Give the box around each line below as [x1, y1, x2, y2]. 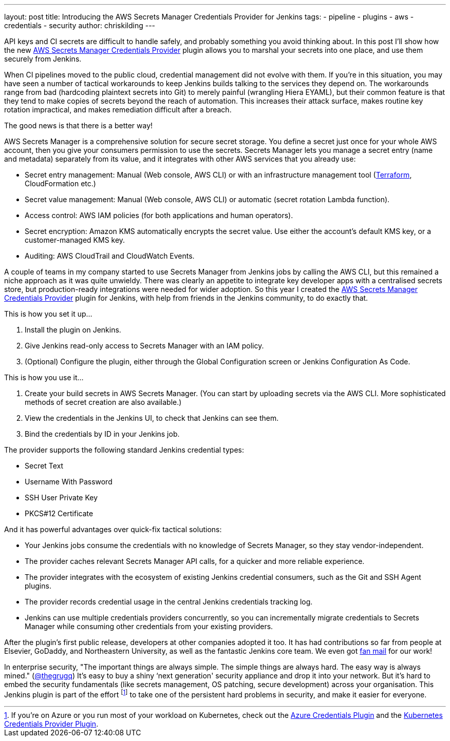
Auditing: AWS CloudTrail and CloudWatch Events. [25, 251, 195, 260]
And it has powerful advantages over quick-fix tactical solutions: [4, 525, 222, 534]
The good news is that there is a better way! [4, 121, 153, 130]
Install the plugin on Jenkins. [25, 325, 121, 334]
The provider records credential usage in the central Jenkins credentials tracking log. [25, 597, 313, 606]
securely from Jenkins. [4, 54, 82, 63]
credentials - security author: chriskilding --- [4, 21, 156, 30]
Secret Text [25, 461, 64, 470]
